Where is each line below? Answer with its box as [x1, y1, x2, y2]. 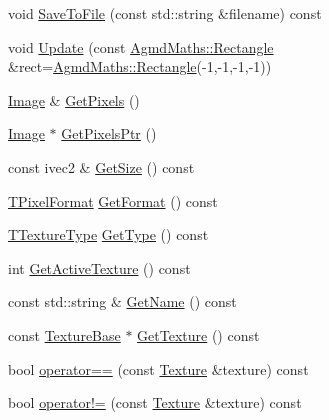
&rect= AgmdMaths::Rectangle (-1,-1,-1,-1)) [8, 56, 272, 77]
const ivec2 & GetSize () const [8, 156, 195, 177]
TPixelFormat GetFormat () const [8, 190, 218, 211]
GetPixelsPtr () [61, 123, 157, 144]
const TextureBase [8, 324, 121, 345]
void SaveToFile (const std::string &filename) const [8, 3, 322, 23]
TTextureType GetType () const [8, 224, 209, 245]
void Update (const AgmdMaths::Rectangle [8, 36, 274, 57]
